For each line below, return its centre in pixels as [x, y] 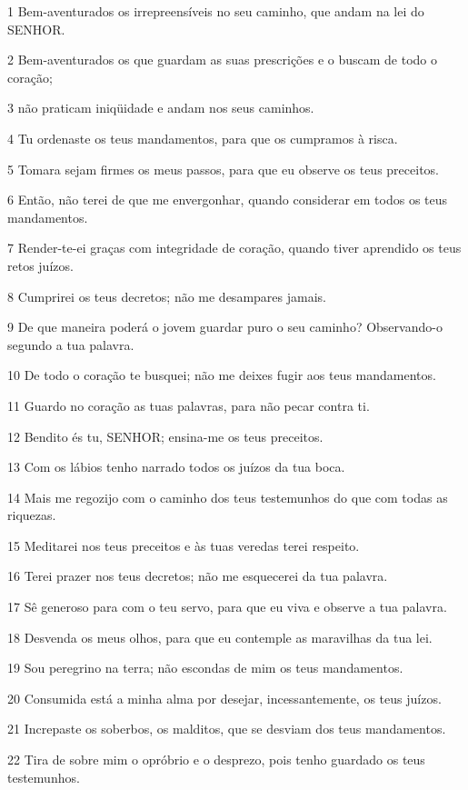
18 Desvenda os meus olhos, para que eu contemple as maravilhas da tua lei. [220, 637]
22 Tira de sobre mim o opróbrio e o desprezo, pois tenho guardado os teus [216, 760]
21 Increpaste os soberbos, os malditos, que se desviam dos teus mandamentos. [227, 729]
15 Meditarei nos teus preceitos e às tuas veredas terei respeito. [184, 545]
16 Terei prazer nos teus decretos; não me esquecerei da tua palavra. [198, 576]
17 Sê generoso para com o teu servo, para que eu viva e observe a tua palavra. [227, 607]
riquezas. [32, 515]
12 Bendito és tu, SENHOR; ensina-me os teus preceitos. [165, 436]
